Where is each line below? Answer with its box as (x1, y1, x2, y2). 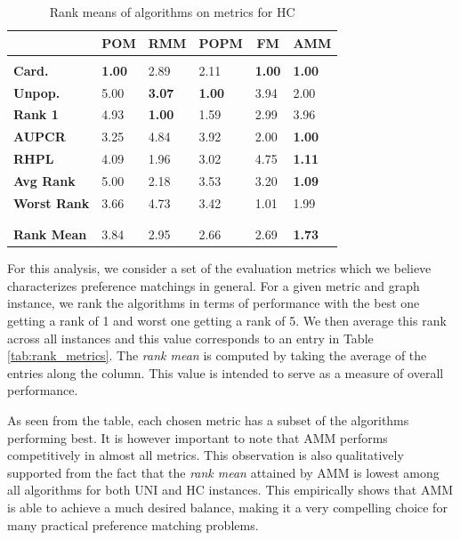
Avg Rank (13, 171, 76, 189)
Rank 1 (13, 105, 59, 124)
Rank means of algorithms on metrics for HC (49, 3, 295, 20)
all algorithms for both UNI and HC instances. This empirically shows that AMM (7, 480, 454, 499)
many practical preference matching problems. (7, 515, 259, 534)
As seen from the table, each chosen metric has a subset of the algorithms (7, 410, 409, 429)
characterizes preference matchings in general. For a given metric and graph (7, 276, 420, 294)
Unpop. (13, 83, 61, 101)
